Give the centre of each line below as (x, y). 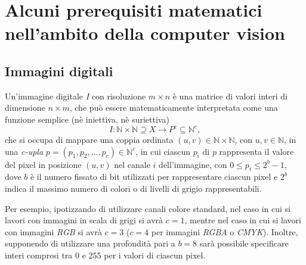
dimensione (25, 107)
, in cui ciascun (163, 151)
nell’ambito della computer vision (145, 33)
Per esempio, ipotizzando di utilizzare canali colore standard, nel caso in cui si (148, 208)
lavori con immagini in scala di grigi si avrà (84, 220)
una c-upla (24, 151)
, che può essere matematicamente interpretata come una (174, 107)
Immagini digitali (59, 71)
